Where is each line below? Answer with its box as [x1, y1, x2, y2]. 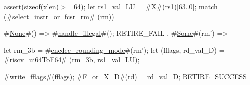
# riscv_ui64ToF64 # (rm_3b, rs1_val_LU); [4, 54, 140, 65]
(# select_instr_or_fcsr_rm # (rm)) [4, 11, 114, 21]
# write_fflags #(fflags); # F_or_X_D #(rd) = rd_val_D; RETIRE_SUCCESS [4, 71, 247, 81]
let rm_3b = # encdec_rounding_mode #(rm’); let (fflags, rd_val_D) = [4, 44, 225, 55]
